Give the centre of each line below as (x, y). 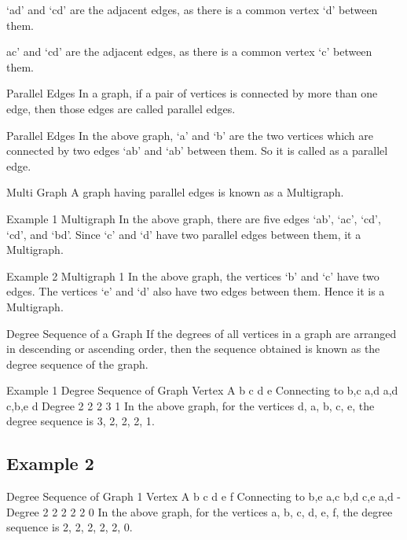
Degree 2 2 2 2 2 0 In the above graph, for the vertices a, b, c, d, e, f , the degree (200, 511)
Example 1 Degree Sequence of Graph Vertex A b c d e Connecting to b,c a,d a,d (202, 390)
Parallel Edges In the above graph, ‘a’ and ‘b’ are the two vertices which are (190, 135)
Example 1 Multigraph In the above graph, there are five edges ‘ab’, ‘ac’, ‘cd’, (194, 218)
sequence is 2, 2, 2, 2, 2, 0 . (70, 527)
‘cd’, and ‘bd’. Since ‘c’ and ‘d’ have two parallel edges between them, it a (184, 234)
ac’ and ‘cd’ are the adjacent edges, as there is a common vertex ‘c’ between (189, 51)
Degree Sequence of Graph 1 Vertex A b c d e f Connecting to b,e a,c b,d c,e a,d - (204, 496)
